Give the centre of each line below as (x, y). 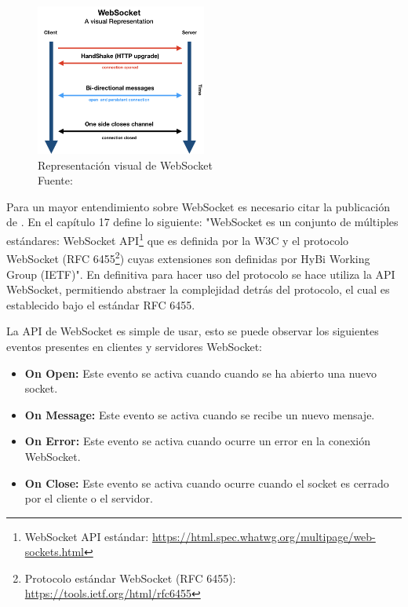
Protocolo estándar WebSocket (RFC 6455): (130, 578)
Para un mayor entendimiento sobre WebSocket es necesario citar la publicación (199, 206)
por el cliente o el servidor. (89, 498)
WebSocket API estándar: (87, 536)
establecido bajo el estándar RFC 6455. (101, 304)
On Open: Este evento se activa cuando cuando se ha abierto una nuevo (201, 373)
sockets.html (54, 552)
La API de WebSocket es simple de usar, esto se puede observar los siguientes (193, 331)
